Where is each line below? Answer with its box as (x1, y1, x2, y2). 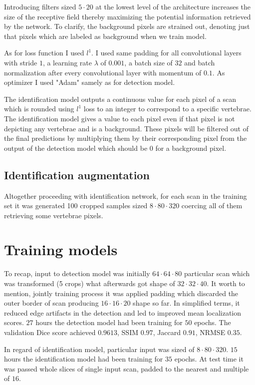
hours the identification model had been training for (4, 354, 163, 364)
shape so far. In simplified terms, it (133, 298, 240, 308)
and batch (184, 57, 215, 67)
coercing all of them (181, 200, 243, 211)
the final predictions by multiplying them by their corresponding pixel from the (4, 133, 247, 143)
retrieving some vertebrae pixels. (4, 210, 103, 220)
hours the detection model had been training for (35, 317, 183, 328)
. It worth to (207, 278, 245, 289)
